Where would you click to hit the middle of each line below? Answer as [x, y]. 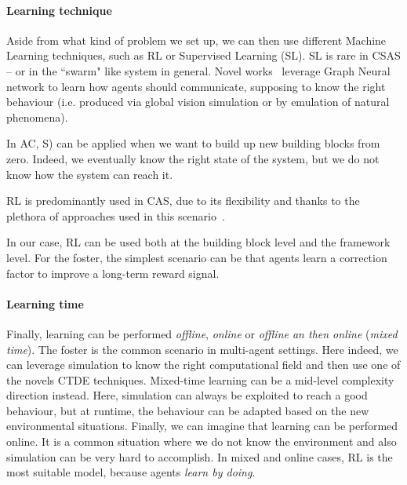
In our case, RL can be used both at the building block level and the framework [198, 242]
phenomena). [37, 117]
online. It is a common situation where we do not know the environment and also [202, 441]
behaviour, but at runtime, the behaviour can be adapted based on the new [188, 410]
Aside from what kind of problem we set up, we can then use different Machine [196, 40]
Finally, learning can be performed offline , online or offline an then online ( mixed [202, 333]
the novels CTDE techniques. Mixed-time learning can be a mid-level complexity [200, 379]
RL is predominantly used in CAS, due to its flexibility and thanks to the [183, 201]
